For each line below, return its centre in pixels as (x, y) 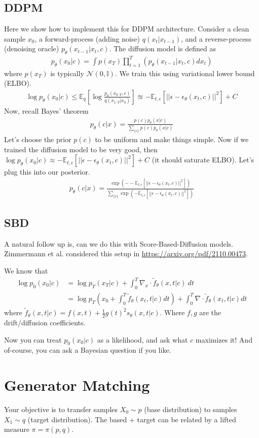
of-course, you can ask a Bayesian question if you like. (88, 350)
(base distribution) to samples (191, 409)
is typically (67, 73)
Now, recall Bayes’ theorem (46, 110)
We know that (26, 270)
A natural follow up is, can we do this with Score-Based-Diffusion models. (119, 243)
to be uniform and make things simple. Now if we (172, 139)
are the (210, 312)
